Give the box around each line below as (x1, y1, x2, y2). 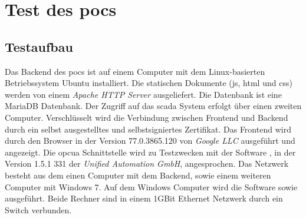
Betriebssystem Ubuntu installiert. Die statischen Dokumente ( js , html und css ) (5, 77, 292, 89)
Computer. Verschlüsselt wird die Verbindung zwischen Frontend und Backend (5, 111, 288, 123)
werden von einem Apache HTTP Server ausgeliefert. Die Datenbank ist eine (5, 88, 282, 100)
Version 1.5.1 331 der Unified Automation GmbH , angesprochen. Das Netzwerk (5, 157, 289, 170)
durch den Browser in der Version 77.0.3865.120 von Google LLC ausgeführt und (5, 134, 295, 147)
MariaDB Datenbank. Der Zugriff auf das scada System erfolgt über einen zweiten (5, 100, 302, 112)
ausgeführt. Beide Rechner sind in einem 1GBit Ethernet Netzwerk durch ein (5, 192, 283, 204)
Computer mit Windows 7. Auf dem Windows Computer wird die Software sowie (5, 180, 298, 193)
